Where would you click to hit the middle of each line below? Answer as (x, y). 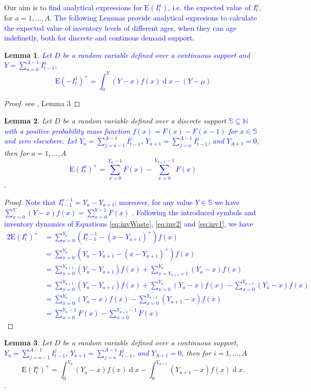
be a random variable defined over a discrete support (144, 121)
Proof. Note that (30, 202)
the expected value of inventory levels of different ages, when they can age (120, 27)
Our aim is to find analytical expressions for (73, 7)
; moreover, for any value (153, 202)
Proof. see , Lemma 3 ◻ (42, 103)
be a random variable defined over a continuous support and (156, 55)
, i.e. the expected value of (209, 7)
